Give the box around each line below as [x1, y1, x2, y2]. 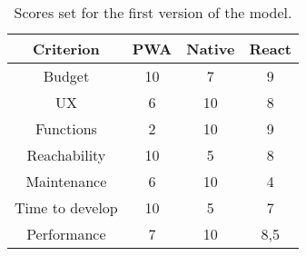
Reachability [26, 144, 106, 165]
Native [186, 38, 235, 59]
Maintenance [25, 171, 107, 192]
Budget [43, 65, 90, 86]
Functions [35, 118, 97, 139]
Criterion [33, 38, 100, 59]
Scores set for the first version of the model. [14, 2, 292, 23]
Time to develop [15, 197, 118, 218]
